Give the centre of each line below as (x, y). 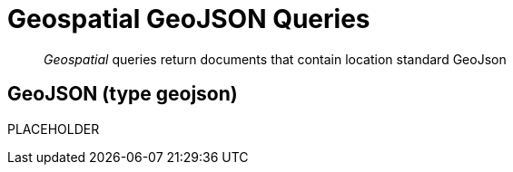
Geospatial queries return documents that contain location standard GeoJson (275, 59)
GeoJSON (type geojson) (123, 94)
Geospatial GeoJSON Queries (189, 19)
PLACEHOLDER (54, 129)
